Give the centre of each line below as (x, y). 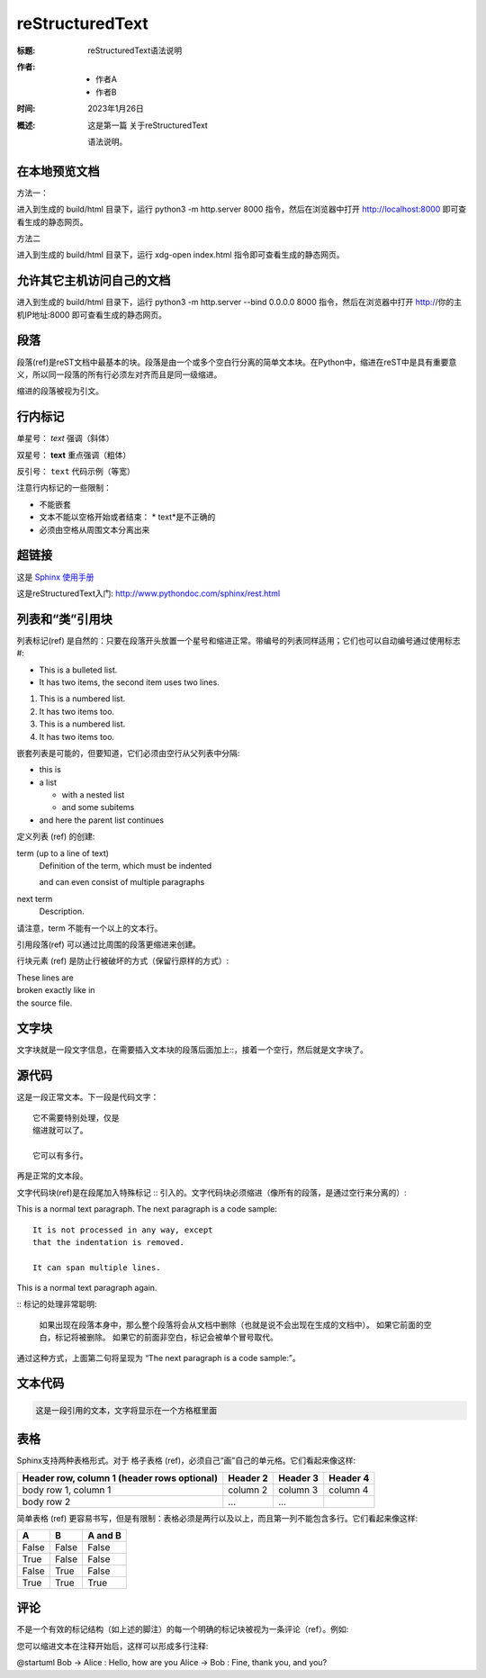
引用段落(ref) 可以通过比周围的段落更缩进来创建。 (109, 944)
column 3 (298, 1490)
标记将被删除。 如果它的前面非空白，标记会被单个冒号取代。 (166, 1338)
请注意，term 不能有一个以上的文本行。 (90, 928)
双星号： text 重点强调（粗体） (74, 455)
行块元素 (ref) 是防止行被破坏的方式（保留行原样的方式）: (123, 961)
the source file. (45, 1003)
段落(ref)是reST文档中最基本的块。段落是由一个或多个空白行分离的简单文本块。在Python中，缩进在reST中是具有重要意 (237, 362)
